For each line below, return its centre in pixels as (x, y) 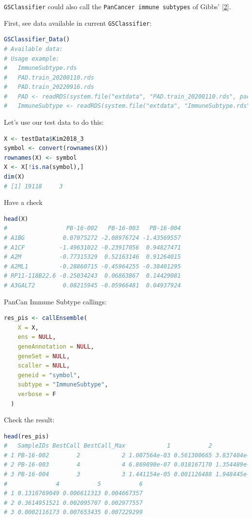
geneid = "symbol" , (49, 375)
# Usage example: (32, 58)
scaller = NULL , (44, 366)
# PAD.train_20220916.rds (49, 87)
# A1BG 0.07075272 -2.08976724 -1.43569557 (93, 238)
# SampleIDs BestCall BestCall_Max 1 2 (108, 446)
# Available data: (33, 49)
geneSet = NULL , (44, 356)
